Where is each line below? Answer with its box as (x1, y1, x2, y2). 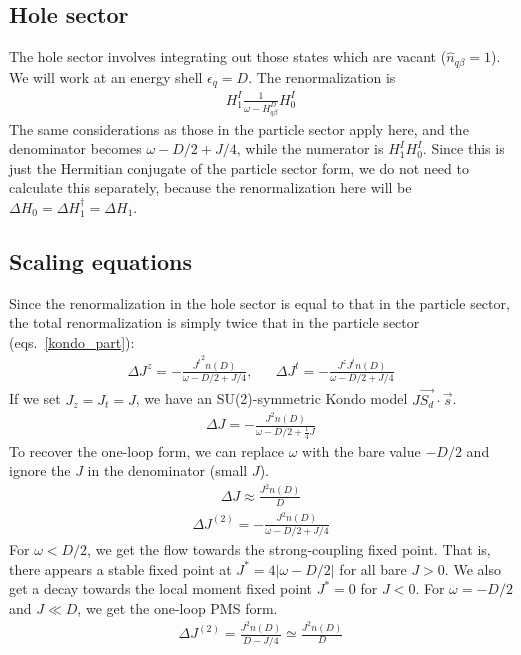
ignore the (9, 460, 71, 481)
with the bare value (302, 440, 421, 461)
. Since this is (422, 138, 505, 159)
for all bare (339, 558, 407, 579)
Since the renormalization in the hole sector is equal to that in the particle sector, (9, 292, 510, 313)
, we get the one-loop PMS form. (77, 597, 278, 618)
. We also (444, 558, 501, 579)
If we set (9, 388, 61, 409)
